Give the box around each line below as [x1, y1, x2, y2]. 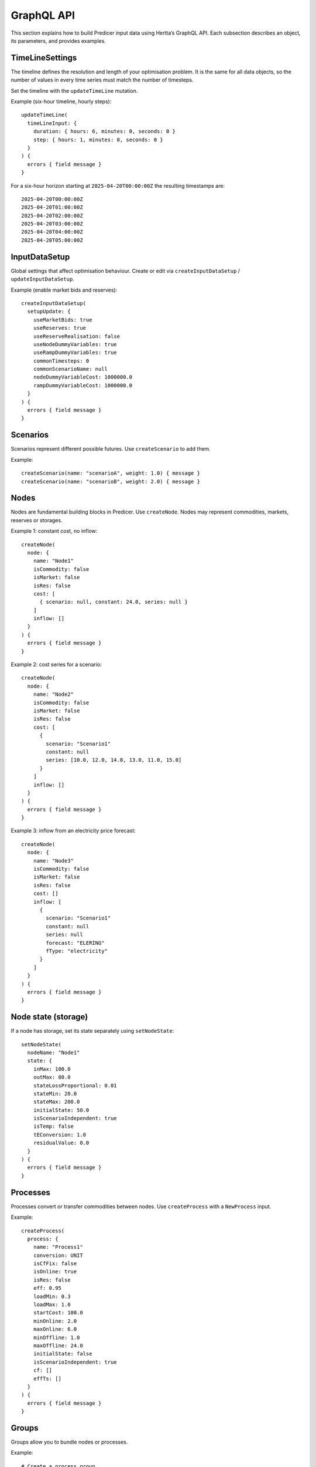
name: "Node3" [33, 857, 74, 864]
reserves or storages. [11, 516, 63, 523]
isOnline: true [33, 1268, 77, 1275]
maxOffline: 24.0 [33, 1342, 83, 1349]
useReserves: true [33, 325, 87, 332]
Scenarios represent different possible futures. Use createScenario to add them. [11, 445, 211, 452]
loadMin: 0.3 [33, 1293, 71, 1300]
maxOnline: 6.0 [33, 1326, 77, 1333]
